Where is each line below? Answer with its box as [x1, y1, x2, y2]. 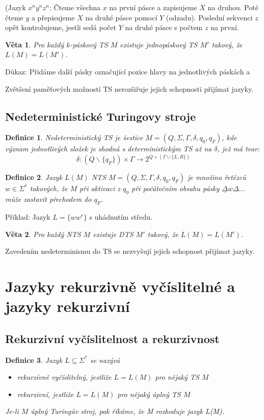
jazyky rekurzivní [5, 296, 130, 317]
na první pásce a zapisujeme [109, 2, 197, 12]
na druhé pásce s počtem [125, 22, 203, 33]
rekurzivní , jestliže [17, 388, 74, 399]
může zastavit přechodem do [5, 194, 92, 204]
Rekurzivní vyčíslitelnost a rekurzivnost [5, 330, 220, 346]
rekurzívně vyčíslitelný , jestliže [17, 372, 112, 382]
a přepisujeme [31, 12, 75, 22]
